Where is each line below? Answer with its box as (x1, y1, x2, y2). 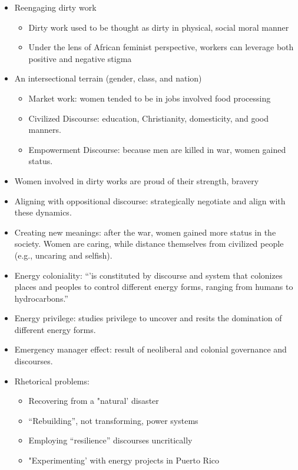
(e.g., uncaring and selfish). (14, 249, 112, 261)
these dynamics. (14, 206, 72, 218)
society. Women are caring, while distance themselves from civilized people (14, 237, 284, 250)
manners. (28, 123, 61, 136)
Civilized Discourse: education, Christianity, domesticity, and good (28, 112, 269, 124)
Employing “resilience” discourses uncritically (28, 434, 193, 446)
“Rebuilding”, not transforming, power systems (28, 414, 198, 426)
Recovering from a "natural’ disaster (28, 394, 159, 407)
